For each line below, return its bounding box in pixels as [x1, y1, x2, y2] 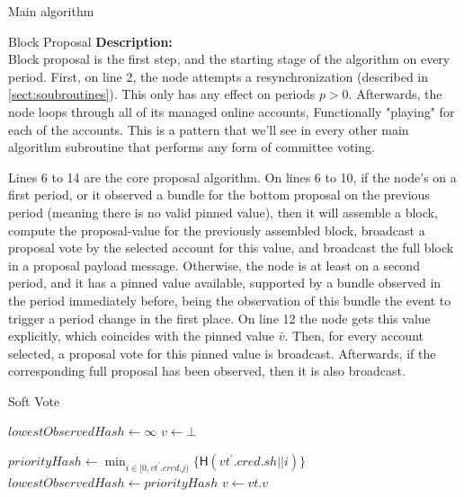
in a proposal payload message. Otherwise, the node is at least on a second [8, 255, 420, 274]
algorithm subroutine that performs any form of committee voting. [8, 138, 375, 156]
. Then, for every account [284, 326, 424, 345]
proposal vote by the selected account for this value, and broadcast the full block [8, 238, 454, 257]
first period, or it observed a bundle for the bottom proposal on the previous [8, 185, 430, 204]
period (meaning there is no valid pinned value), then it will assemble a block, [8, 202, 438, 221]
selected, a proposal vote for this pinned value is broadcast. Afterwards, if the [8, 343, 436, 362]
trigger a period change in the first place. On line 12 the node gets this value [8, 308, 431, 327]
